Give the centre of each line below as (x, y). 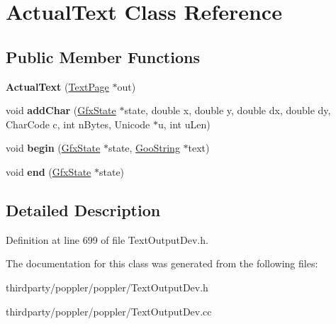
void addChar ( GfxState (61, 110)
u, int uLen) (184, 124)
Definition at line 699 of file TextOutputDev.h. (107, 239)
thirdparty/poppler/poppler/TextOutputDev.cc (109, 311)
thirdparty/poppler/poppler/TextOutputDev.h (107, 287)
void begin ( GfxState (53, 148)
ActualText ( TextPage (57, 86)
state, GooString (144, 148)
